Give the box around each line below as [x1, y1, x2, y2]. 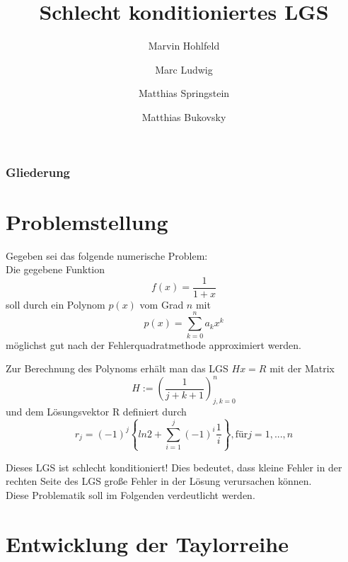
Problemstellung [6, 207, 168, 236]
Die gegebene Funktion [6, 262, 105, 277]
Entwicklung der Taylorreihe [6, 529, 289, 558]
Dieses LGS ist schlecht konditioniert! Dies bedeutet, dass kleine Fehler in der [6, 459, 342, 474]
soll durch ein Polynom [6, 297, 105, 311]
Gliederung [6, 163, 70, 180]
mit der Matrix [269, 361, 335, 376]
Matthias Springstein [138, 86, 230, 101]
